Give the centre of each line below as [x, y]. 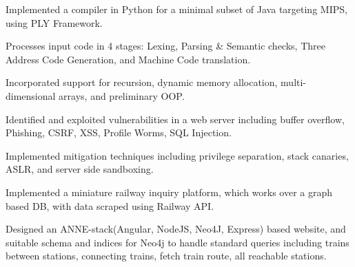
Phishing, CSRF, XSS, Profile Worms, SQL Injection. [119, 132]
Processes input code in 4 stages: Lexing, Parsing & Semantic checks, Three [165, 46]
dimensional [31, 95]
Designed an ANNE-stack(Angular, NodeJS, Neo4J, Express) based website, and [176, 229]
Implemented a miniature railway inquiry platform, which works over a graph [169, 192]
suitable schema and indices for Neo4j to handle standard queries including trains [177, 242]
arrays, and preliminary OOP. [122, 95]
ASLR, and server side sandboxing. [80, 169]
